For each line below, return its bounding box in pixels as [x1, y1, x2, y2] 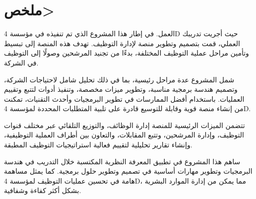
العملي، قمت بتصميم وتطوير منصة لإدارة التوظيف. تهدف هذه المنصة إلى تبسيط [4, 38, 240, 48]
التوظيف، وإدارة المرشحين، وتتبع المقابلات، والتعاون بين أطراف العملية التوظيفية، [4, 130, 244, 140]
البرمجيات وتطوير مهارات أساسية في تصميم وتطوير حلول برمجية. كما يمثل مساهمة [4, 166, 253, 176]
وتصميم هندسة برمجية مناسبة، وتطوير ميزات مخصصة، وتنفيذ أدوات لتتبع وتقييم [4, 84, 238, 94]
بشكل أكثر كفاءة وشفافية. [4, 185, 81, 196]
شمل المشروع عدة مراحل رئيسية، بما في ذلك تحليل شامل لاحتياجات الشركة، [4, 74, 235, 84]
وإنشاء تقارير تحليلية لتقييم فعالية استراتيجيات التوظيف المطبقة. [4, 139, 192, 150]
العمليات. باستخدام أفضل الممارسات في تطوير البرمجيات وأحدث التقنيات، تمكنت [4, 93, 245, 104]
